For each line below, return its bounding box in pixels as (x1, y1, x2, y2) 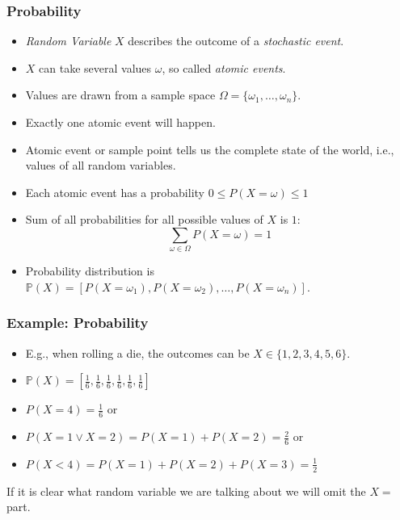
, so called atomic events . (162, 59, 286, 76)
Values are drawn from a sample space (25, 86, 216, 103)
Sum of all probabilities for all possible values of (25, 211, 263, 228)
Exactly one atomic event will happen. (25, 114, 216, 130)
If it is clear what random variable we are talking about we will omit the (6, 482, 366, 499)
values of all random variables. (25, 157, 176, 174)
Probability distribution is (25, 262, 154, 279)
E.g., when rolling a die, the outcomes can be (25, 344, 250, 361)
